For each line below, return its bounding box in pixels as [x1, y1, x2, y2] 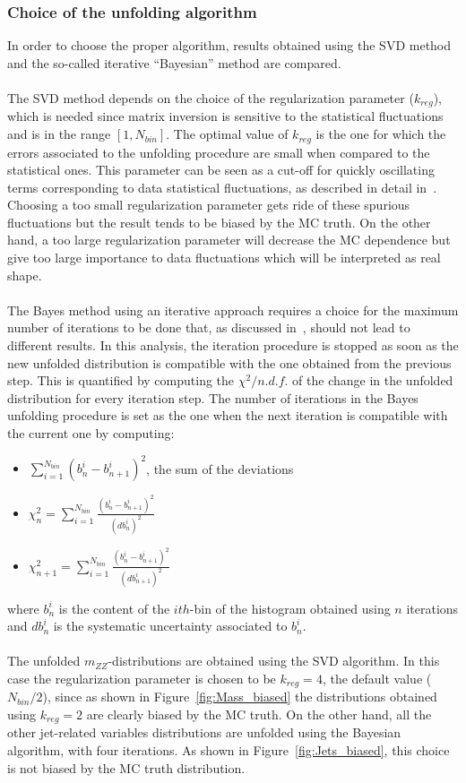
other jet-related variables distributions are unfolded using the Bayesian [7, 723, 401, 742]
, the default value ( [322, 668, 432, 687]
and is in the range [7, 125, 111, 143]
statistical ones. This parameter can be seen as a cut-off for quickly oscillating [7, 160, 435, 179]
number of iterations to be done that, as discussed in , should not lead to [7, 318, 410, 337]
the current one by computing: [7, 424, 175, 442]
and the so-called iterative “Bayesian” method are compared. [7, 53, 341, 72]
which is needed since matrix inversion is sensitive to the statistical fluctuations [7, 107, 444, 125]
